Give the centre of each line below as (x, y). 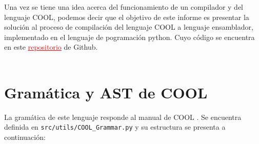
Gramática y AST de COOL (106, 92)
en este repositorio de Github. (51, 47)
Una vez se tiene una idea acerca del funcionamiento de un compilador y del (124, 7)
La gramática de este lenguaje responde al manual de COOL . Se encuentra (123, 117)
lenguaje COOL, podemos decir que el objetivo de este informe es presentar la (127, 17)
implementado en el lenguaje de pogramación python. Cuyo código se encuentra (129, 37)
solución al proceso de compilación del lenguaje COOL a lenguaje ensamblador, (129, 27)
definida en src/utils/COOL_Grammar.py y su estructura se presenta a (115, 127)
